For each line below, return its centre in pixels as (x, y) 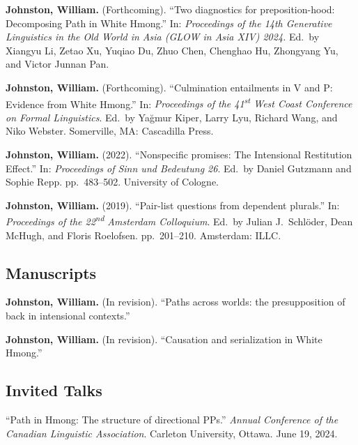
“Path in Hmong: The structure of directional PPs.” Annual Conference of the (172, 419)
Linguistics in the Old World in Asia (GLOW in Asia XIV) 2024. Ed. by (163, 37)
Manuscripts (51, 272)
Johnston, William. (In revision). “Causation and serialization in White (164, 339)
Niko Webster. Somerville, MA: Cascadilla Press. (110, 131)
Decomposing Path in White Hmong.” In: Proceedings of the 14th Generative (169, 23)
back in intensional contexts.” (68, 316)
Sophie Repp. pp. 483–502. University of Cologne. (112, 182)
